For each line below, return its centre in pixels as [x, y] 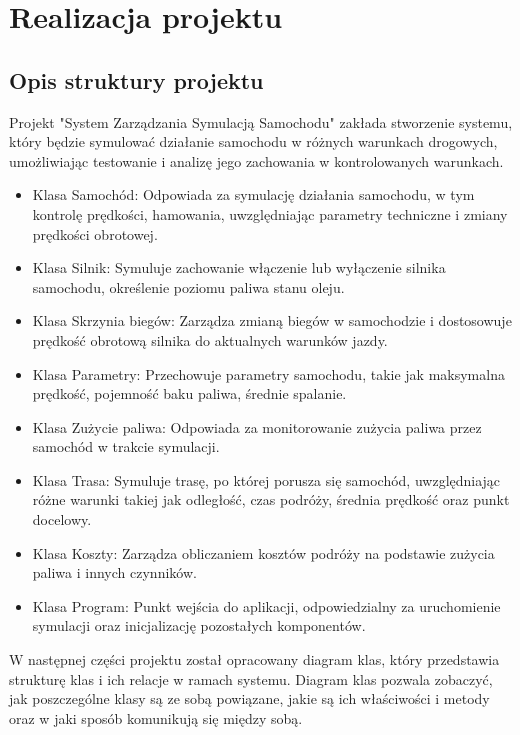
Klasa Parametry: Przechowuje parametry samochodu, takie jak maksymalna [268, 373]
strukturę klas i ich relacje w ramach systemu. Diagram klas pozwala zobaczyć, [251, 678]
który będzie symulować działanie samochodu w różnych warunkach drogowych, [253, 141]
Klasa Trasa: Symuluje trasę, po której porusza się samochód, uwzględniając [266, 479]
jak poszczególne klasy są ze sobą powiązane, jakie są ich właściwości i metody [249, 698]
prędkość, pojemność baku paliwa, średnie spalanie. [189, 393]
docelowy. [62, 519]
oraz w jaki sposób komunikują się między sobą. [156, 717]
